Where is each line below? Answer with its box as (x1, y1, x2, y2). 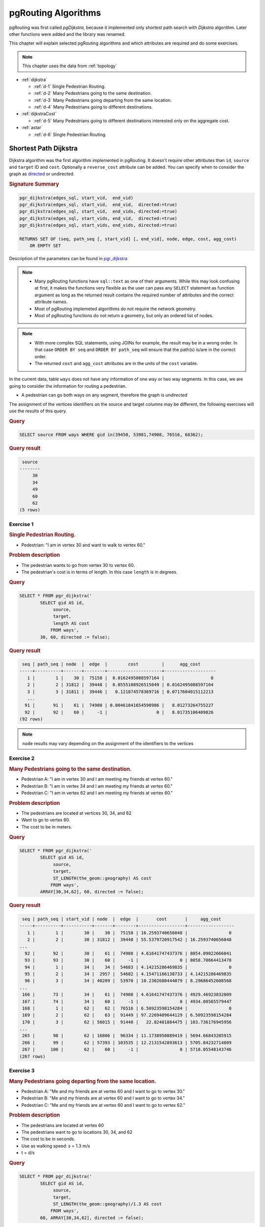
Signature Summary (9, 181, 59, 187)
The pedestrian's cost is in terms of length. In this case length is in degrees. (21, 569, 178, 575)
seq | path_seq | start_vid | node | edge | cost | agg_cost (22, 916, 222, 922)
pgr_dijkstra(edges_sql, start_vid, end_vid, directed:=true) (19, 202, 178, 207)
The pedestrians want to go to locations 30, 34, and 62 (21, 1129, 132, 1135)
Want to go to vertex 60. (21, 817, 71, 823)
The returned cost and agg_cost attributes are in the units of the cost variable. (34, 360, 198, 366)
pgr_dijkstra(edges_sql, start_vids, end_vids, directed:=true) (19, 222, 178, 228)
